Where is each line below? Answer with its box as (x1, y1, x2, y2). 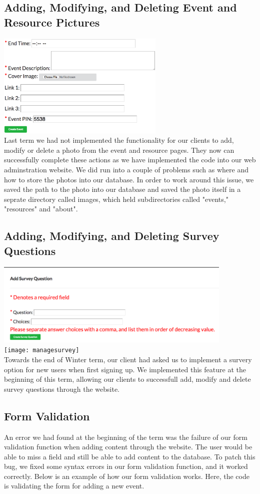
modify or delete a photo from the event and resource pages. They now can (4, 144, 234, 155)
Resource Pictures (4, 14, 100, 30)
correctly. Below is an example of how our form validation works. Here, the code (4, 470, 249, 481)
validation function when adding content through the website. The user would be (4, 441, 252, 452)
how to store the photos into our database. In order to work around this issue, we (4, 174, 254, 184)
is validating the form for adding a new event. (4, 480, 144, 491)
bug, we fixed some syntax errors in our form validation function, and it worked (4, 461, 248, 471)
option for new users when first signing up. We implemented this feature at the (4, 364, 246, 374)
